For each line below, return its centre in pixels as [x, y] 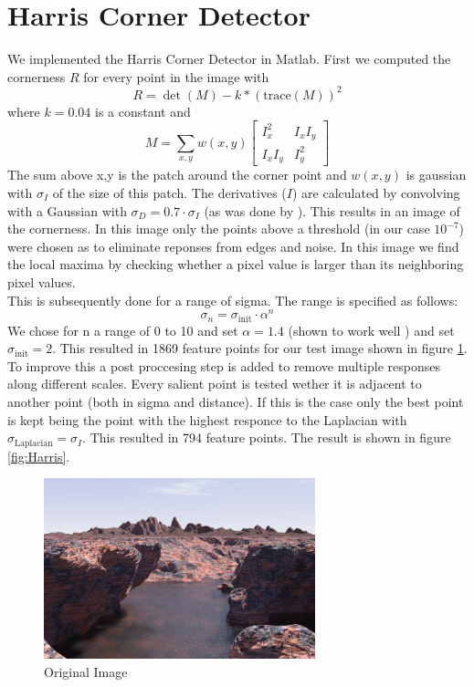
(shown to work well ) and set [371, 330]
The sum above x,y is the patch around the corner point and [177, 175]
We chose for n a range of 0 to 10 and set [123, 330]
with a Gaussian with [67, 210]
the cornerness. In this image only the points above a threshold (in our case [219, 229]
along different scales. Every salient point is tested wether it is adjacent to [215, 384]
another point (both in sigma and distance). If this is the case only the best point [236, 402]
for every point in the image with [176, 76]
